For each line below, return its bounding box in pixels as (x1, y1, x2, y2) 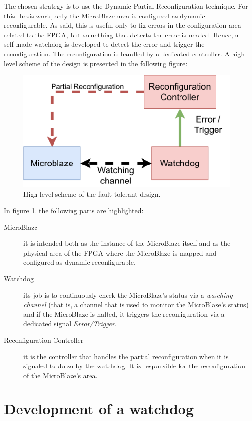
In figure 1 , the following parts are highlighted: (4, 205, 144, 215)
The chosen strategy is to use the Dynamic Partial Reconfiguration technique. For (4, 1, 248, 11)
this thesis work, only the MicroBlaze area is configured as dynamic (4, 10, 205, 20)
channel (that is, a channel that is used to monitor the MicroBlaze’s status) (23, 299, 249, 310)
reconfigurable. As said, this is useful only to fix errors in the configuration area (4, 20, 241, 30)
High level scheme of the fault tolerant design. (23, 189, 161, 199)
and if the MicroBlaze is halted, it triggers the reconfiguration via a (23, 309, 225, 319)
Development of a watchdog (4, 399, 194, 419)
